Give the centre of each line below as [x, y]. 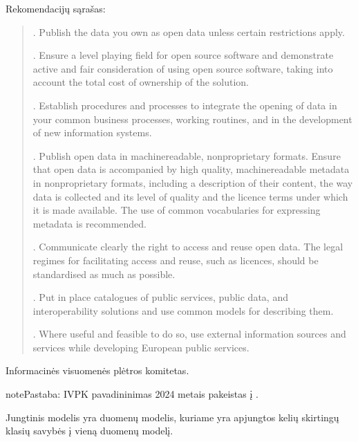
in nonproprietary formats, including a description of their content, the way [193, 182]
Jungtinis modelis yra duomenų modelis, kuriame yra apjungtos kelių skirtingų [172, 417]
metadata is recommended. [90, 223]
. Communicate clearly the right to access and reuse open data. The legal [188, 247]
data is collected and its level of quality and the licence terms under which [190, 196]
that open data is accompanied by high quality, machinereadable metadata [191, 169]
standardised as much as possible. [104, 274]
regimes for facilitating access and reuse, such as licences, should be [176, 260]
